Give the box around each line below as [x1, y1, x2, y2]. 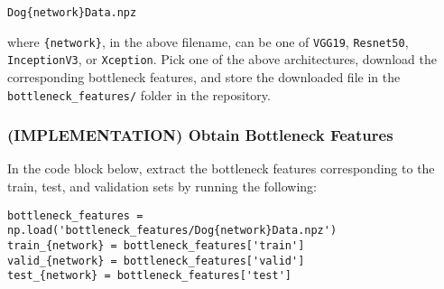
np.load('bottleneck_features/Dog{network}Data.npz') [7, 224, 338, 238]
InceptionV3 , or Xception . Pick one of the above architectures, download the [7, 50, 437, 69]
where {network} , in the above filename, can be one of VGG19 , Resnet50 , [7, 32, 409, 51]
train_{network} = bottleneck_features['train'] [7, 238, 305, 252]
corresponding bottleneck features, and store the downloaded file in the [7, 67, 401, 86]
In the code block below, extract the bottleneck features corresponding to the [7, 159, 435, 178]
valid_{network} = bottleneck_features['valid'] [7, 254, 305, 267]
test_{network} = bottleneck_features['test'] [7, 269, 291, 283]
